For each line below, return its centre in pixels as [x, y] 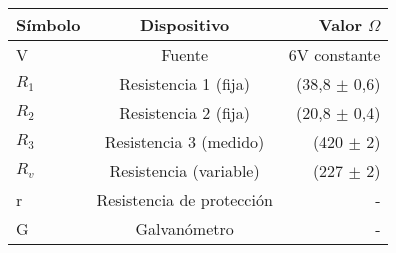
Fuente [185, 54]
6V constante [334, 54]
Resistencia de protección [184, 199]
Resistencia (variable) [184, 170]
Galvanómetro [184, 228]
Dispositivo [184, 24]
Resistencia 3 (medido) [184, 141]
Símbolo [48, 24]
